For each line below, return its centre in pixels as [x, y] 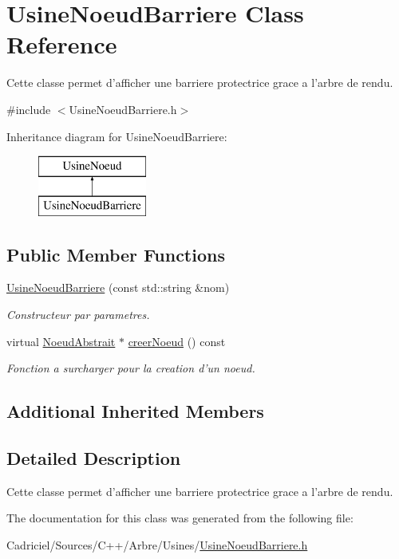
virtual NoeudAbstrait [61, 341]
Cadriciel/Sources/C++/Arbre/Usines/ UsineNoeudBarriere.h [157, 545]
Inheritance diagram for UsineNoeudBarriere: [117, 136]
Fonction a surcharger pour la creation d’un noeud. [131, 368]
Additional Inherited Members [135, 411]
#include [29, 109]
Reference [62, 44]
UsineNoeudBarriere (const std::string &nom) [118, 287]
